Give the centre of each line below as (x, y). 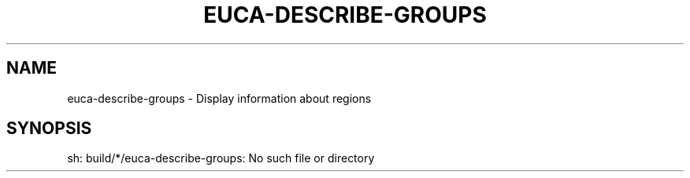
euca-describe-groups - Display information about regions (219, 98)
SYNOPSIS (49, 129)
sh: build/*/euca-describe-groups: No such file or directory (221, 158)
